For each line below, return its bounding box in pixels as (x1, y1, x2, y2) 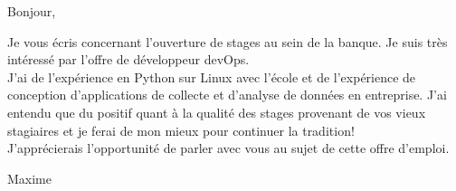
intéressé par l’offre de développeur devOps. (7, 50, 250, 69)
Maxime (7, 168, 52, 187)
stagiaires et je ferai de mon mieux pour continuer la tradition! (7, 120, 355, 139)
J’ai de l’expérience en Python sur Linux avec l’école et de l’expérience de (7, 67, 416, 86)
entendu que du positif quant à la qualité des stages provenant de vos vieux (7, 102, 426, 121)
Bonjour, (7, 2, 56, 20)
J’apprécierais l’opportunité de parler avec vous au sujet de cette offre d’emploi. (7, 138, 450, 158)
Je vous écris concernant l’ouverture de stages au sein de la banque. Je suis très (7, 32, 448, 51)
